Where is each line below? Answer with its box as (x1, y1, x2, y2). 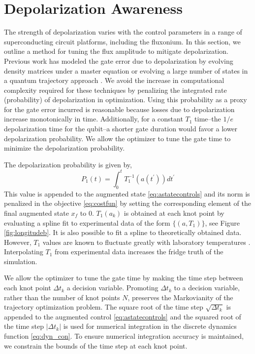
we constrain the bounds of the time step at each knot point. (4, 340, 188, 351)
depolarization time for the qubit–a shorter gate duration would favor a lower (4, 123, 238, 134)
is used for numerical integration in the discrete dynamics (63, 321, 237, 331)
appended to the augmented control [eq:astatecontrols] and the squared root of (4, 311, 241, 321)
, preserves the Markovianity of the (127, 292, 233, 302)
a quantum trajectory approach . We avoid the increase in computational (4, 75, 224, 85)
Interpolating (4, 246, 43, 257)
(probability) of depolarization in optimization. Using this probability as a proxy (4, 94, 247, 105)
